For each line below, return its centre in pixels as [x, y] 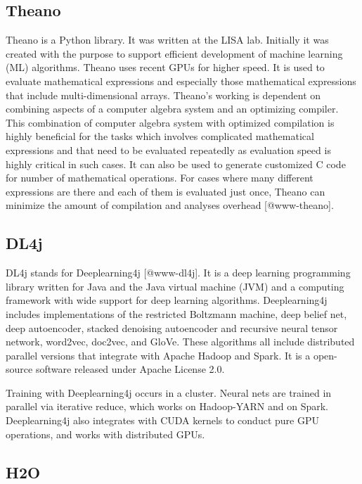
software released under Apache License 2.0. [130, 369]
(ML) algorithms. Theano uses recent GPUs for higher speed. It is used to [165, 67]
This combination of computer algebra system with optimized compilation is [170, 122]
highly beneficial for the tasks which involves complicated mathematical [160, 136]
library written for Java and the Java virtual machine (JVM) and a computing [175, 286]
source [19, 369]
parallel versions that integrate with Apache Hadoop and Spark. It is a [158, 355]
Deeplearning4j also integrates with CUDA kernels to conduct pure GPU [162, 420]
